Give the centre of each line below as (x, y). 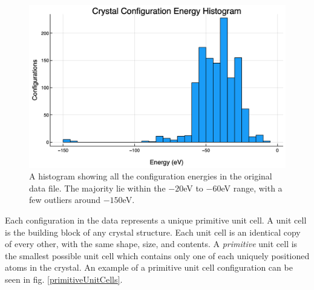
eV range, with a (252, 188)
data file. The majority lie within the (97, 188)
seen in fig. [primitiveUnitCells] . (64, 279)
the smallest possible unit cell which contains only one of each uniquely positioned (157, 255)
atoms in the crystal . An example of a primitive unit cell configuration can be (149, 267)
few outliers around (65, 200)
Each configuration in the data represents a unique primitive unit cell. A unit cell (156, 220)
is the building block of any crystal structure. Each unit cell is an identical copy (153, 232)
